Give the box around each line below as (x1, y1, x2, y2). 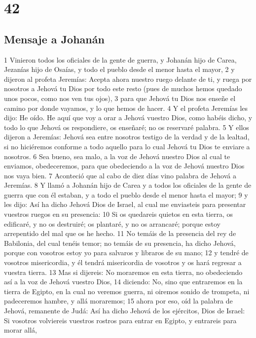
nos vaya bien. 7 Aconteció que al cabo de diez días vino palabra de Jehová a (4, 170, 236, 180)
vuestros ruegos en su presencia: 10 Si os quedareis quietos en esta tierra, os (4, 209, 233, 219)
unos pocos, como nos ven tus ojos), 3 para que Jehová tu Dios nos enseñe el (4, 93, 236, 103)
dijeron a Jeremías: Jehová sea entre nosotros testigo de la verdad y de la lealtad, (4, 132, 250, 142)
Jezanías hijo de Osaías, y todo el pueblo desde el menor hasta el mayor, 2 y (4, 64, 235, 74)
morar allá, (4, 325, 37, 335)
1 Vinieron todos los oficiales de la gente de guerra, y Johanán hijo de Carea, (4, 54, 237, 65)
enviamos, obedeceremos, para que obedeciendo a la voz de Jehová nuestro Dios (4, 161, 245, 171)
